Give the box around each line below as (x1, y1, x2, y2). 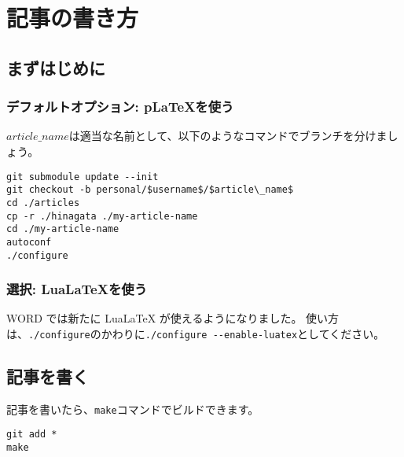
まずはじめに (6, 55, 105, 79)
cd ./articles (6, 197, 80, 208)
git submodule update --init (6, 171, 159, 182)
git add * (6, 429, 57, 440)
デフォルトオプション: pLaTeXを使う (6, 97, 234, 116)
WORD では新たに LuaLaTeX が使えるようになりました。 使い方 (6, 310, 340, 326)
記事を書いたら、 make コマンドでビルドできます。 (6, 400, 259, 417)
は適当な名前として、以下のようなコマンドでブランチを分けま (68, 127, 387, 144)
